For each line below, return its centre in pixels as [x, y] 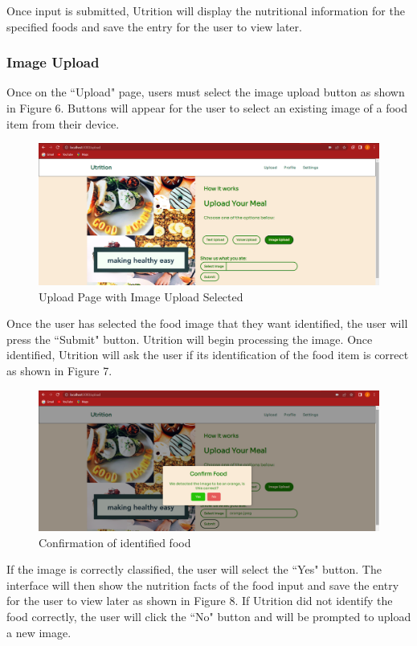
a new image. [39, 632]
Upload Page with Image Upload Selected [141, 296]
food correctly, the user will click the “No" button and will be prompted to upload [209, 617]
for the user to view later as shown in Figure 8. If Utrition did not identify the [200, 601]
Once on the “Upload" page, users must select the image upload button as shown [206, 92]
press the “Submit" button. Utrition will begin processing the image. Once [190, 339]
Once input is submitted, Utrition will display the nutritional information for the [206, 10]
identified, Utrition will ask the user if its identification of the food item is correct [208, 355]
